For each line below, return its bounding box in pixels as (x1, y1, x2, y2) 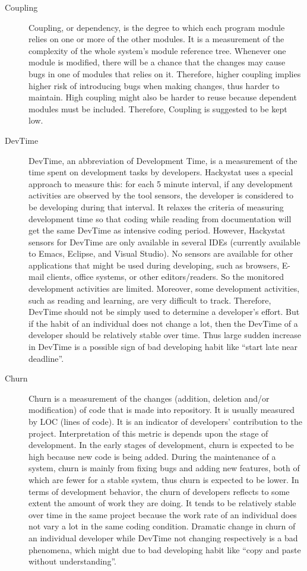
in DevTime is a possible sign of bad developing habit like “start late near (29, 340, 297, 353)
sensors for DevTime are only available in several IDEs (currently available (29, 235, 300, 248)
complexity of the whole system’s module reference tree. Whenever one (29, 44, 286, 56)
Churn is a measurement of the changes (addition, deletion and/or (29, 392, 270, 404)
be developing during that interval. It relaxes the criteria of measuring (29, 200, 284, 213)
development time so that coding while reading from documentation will (29, 212, 292, 225)
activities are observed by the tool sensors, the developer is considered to (29, 189, 293, 201)
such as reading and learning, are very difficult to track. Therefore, (29, 294, 271, 306)
